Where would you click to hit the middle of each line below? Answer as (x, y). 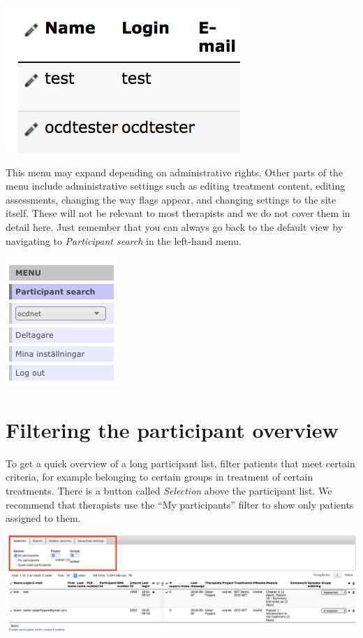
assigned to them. (43, 518)
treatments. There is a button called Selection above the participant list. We (169, 491)
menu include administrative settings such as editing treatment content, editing (176, 186)
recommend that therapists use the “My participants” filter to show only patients (180, 504)
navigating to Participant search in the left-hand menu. (124, 240)
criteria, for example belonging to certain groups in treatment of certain (160, 477)
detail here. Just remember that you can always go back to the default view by (175, 226)
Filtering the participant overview (172, 429)
